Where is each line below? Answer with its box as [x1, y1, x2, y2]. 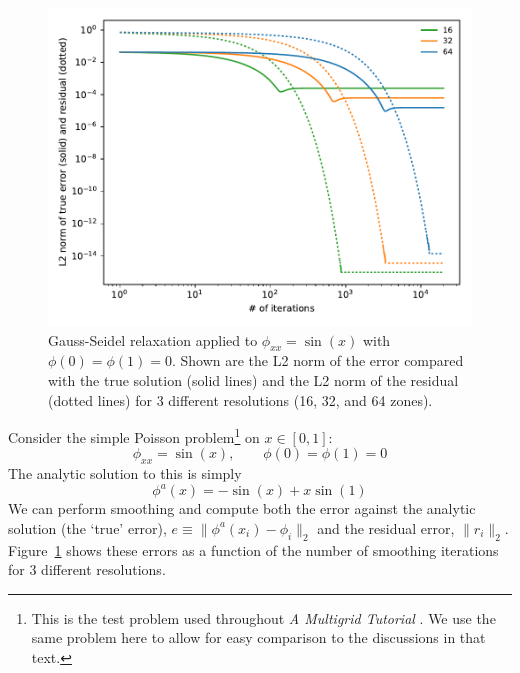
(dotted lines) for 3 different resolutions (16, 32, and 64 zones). [48, 389, 433, 410]
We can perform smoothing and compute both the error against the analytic [8, 498, 476, 519]
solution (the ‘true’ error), [8, 517, 167, 538]
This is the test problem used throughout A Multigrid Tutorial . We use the [31, 607, 496, 628]
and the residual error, [317, 517, 455, 538]
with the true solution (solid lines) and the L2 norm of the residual [48, 369, 459, 390]
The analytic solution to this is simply [8, 463, 242, 484]
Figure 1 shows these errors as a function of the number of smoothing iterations [8, 539, 499, 560]
